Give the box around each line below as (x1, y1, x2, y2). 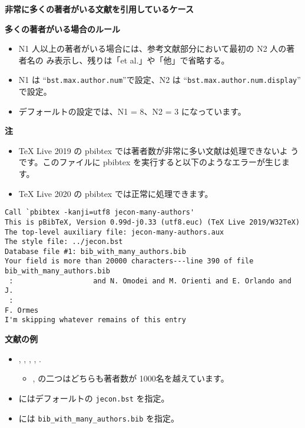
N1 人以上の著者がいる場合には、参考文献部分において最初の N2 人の (18, 42, 287, 55)
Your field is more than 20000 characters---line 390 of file (5, 257, 254, 266)
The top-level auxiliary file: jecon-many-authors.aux (5, 228, 224, 236)
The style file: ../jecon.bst (5, 238, 123, 246)
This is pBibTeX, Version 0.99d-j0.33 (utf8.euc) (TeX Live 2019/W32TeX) (5, 218, 300, 226)
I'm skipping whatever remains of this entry (5, 316, 186, 325)
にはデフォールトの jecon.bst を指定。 (18, 392, 170, 404)
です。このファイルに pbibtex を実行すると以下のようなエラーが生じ (18, 156, 282, 168)
